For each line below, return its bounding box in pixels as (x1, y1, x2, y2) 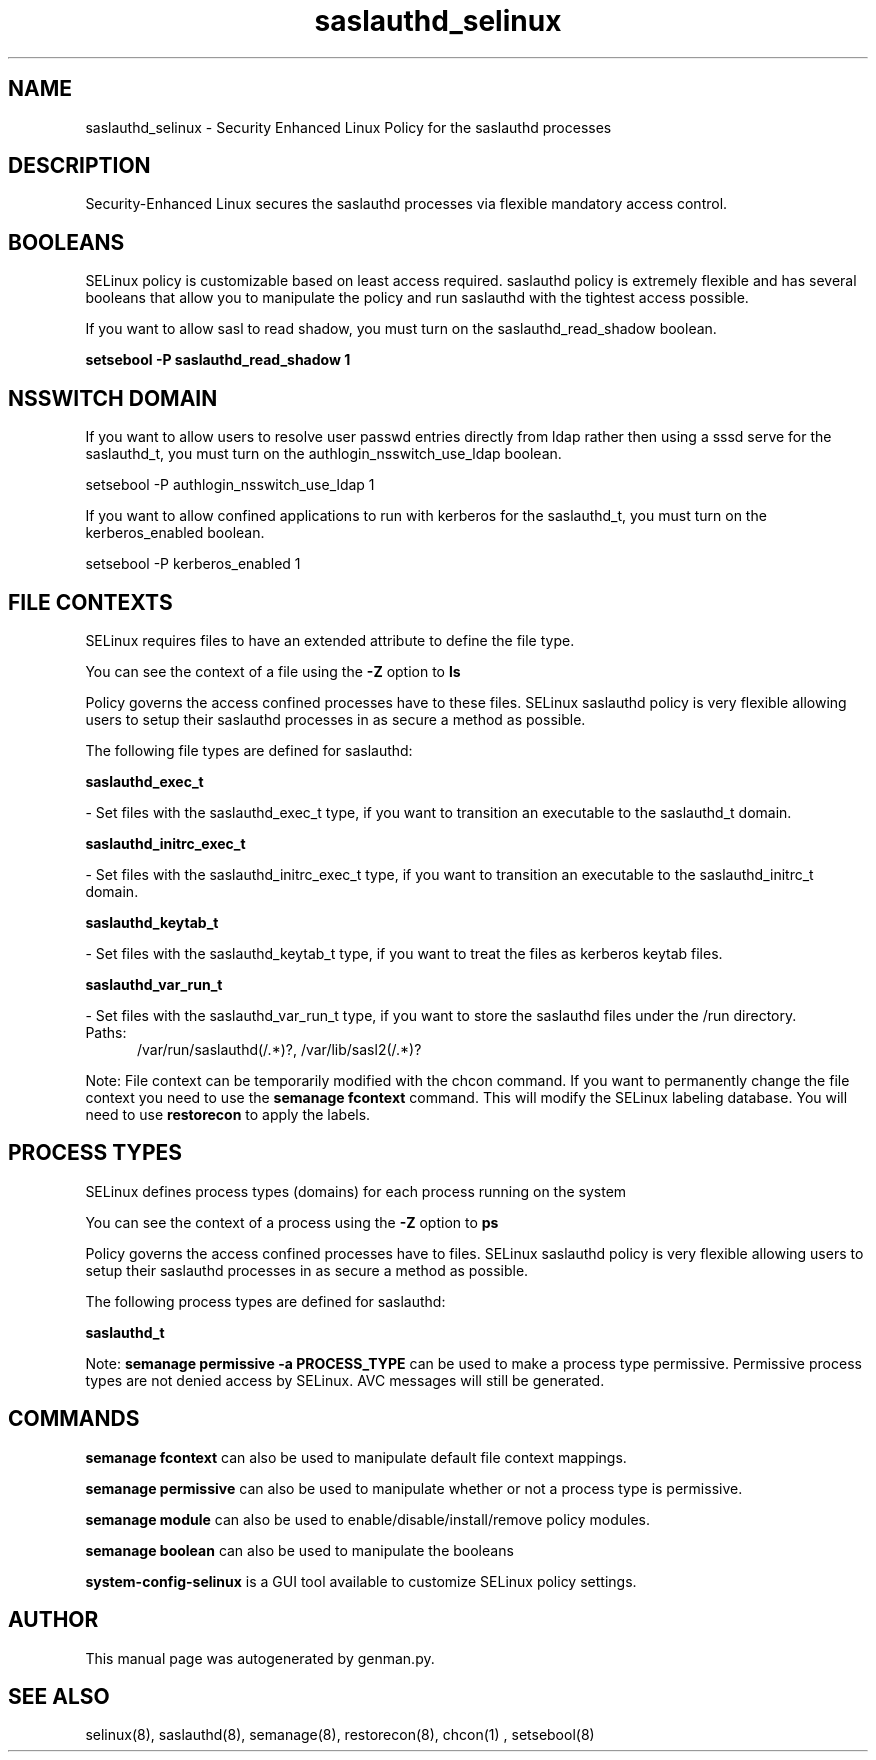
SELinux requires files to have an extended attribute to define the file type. (85, 631, 575, 649)
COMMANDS (8, 1406, 140, 1432)
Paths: (85, 1023, 127, 1041)
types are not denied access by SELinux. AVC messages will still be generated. (85, 1371, 605, 1389)
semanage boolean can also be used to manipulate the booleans (85, 1541, 514, 1559)
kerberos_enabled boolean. (85, 524, 265, 542)
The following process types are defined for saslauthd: (85, 1292, 446, 1310)
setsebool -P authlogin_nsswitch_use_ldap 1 (85, 476, 375, 494)
